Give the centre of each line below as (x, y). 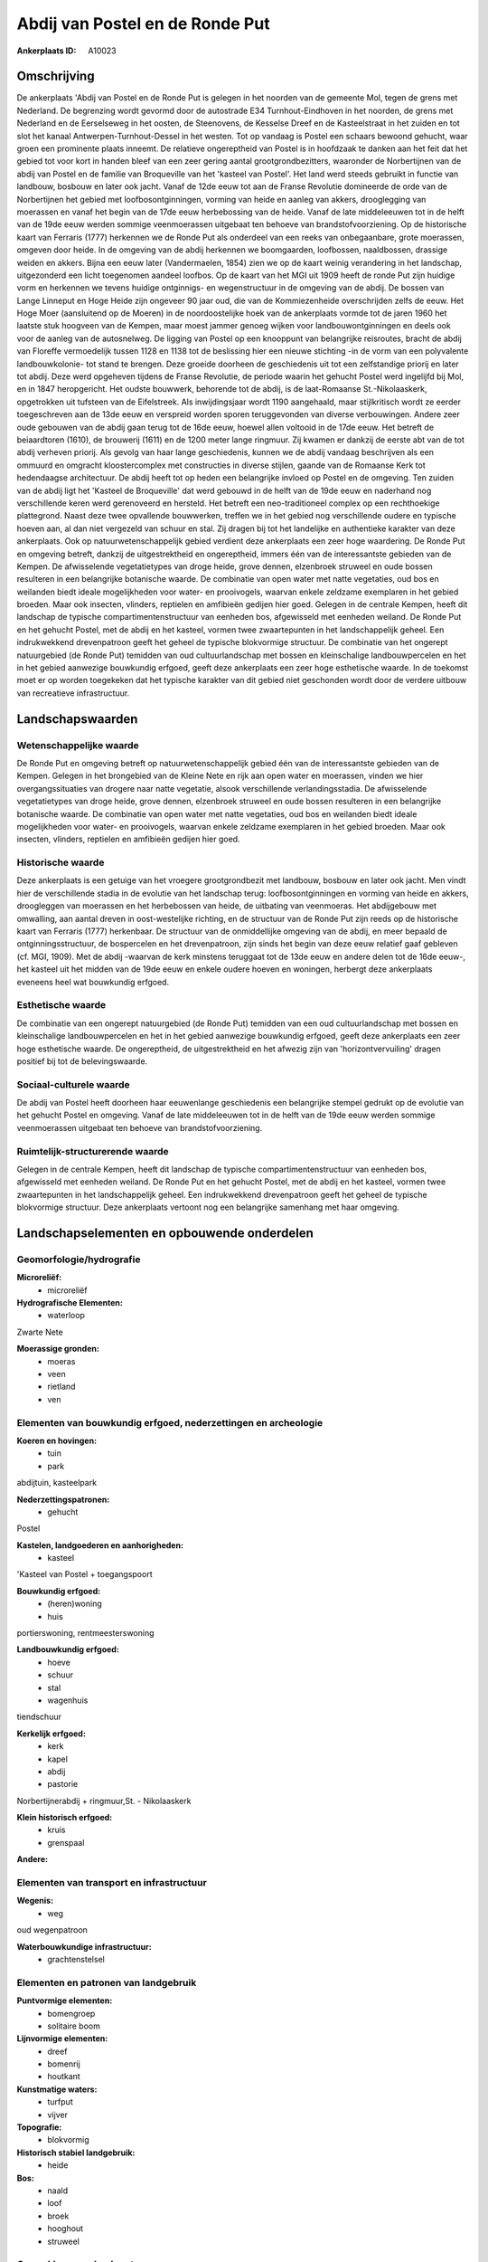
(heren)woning (75, 1604)
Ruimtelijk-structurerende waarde (93, 1151)
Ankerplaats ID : (47, 51)
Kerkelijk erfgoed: (51, 1734)
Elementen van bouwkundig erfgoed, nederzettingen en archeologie (170, 1422)
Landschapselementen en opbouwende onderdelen (165, 1233)
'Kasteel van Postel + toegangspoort (84, 1574)
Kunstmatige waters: (57, 2089)
